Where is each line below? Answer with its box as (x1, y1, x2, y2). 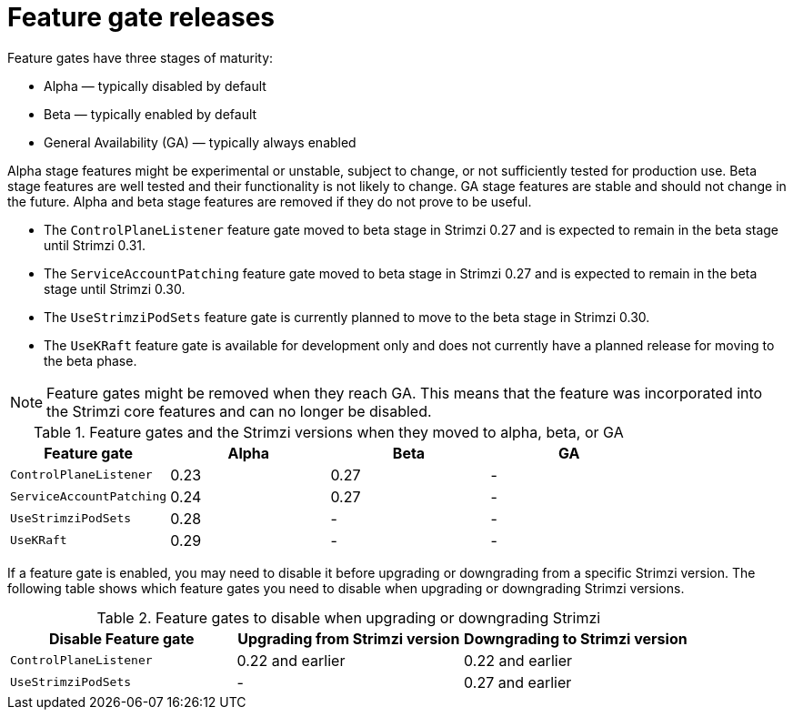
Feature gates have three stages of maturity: (7, 49, 274, 66)
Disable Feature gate (48, 629, 195, 648)
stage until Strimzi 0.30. (44, 280, 186, 297)
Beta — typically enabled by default (44, 106, 257, 122)
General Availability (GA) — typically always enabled (44, 134, 356, 150)
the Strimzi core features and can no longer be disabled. (46, 401, 432, 420)
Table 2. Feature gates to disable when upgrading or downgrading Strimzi (96, 608, 601, 627)
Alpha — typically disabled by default (44, 77, 266, 94)
